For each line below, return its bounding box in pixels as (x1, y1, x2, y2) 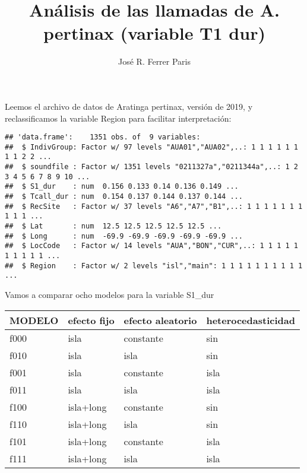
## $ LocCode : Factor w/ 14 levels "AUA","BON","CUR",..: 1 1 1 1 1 (5, 242, 298, 250)
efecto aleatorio (124, 313, 197, 327)
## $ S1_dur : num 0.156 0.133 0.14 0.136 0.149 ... (5, 182, 239, 191)
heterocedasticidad (206, 313, 295, 327)
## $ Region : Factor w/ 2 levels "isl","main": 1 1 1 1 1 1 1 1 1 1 (5, 261, 303, 270)
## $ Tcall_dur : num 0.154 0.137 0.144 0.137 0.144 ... (5, 192, 243, 201)
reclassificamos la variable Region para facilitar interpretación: (5, 112, 232, 124)
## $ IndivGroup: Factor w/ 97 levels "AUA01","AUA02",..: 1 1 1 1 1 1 (5, 142, 298, 151)
